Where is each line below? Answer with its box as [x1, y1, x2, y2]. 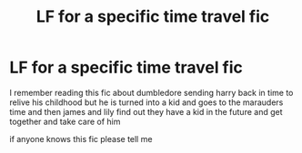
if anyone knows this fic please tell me [9, 133, 153, 144]
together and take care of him [9, 116, 121, 127]
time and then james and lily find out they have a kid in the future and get [9, 106, 283, 117]
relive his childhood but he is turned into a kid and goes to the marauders [9, 97, 284, 108]
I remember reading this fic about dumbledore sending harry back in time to [9, 87, 294, 98]
